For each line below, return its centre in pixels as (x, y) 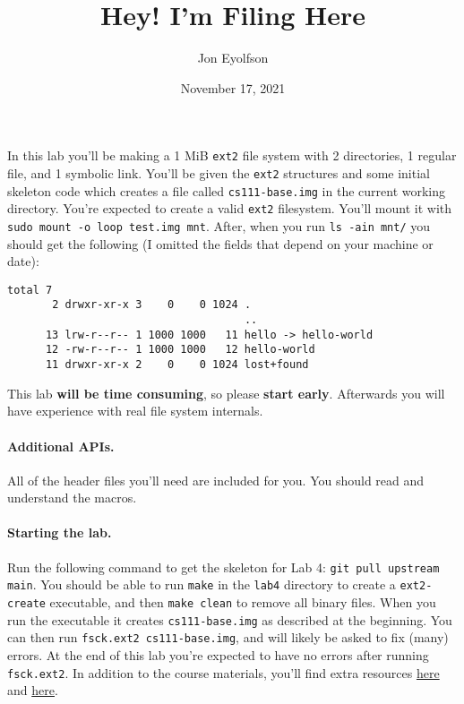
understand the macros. (72, 498)
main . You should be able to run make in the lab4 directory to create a (202, 584)
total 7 (30, 290)
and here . (33, 690)
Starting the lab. (60, 532)
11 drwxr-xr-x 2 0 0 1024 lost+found (177, 365)
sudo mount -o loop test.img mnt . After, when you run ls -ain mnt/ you (219, 225)
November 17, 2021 (233, 87)
